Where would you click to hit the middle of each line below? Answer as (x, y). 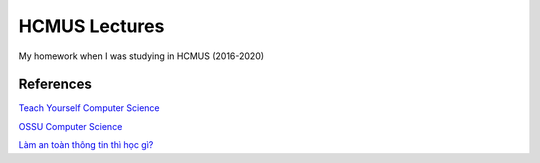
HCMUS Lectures (91, 26)
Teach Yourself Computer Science (89, 108)
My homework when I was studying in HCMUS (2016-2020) (141, 56)
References (55, 84)
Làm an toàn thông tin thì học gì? (86, 145)
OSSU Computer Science (70, 126)
